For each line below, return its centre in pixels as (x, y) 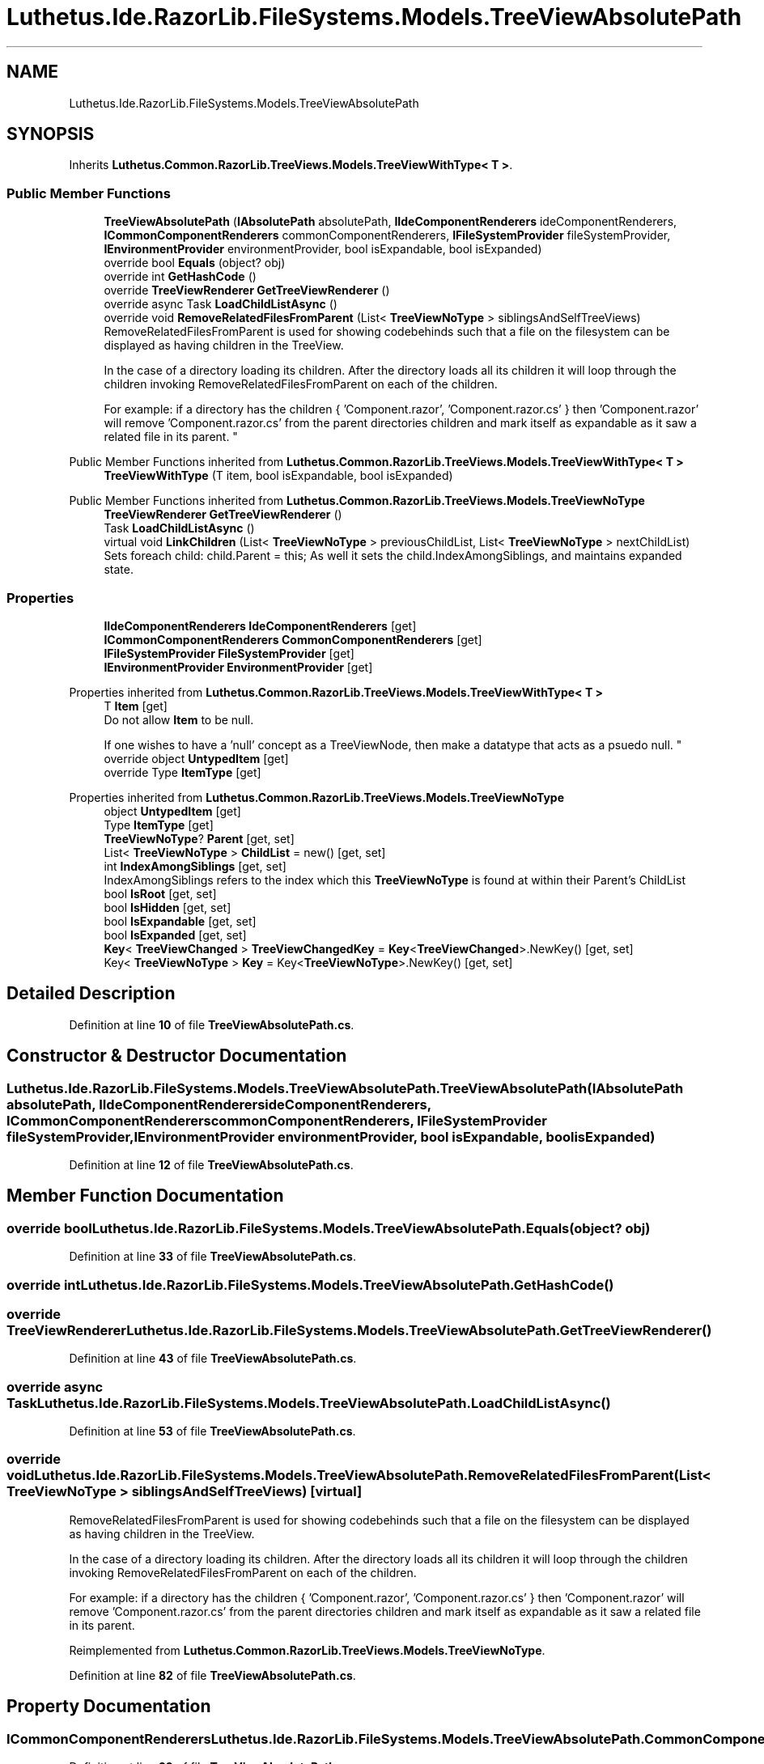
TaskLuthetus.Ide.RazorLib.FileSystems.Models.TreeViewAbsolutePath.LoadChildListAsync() (309, 1403)
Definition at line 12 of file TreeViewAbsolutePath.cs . (211, 1165)
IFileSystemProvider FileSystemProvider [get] (229, 653)
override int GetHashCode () (180, 277)
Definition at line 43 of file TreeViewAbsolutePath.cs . (213, 1359)
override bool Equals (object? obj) (195, 263)
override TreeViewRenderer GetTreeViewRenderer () (247, 290)
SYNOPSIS (51, 134)
